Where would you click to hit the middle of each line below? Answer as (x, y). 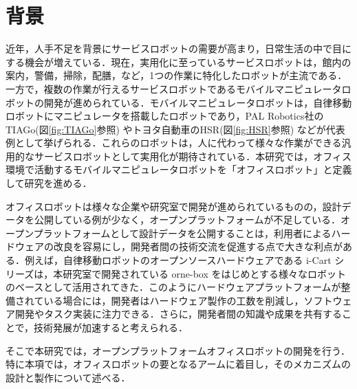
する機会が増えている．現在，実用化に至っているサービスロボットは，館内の (178, 62)
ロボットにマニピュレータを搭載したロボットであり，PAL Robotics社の (165, 116)
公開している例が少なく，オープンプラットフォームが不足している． (187, 220)
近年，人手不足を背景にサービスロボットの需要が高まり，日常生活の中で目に (179, 48)
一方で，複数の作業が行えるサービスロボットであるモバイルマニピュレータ (174, 88)
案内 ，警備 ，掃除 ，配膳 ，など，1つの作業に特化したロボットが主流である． (176, 75)
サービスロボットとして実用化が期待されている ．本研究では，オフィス (193, 156)
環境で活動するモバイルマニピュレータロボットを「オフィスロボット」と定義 (179, 169)
